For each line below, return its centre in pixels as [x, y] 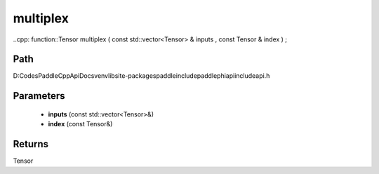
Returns [31, 144]
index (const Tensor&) [80, 124]
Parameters [39, 96]
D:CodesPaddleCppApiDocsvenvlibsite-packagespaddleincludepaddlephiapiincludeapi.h [141, 76]
